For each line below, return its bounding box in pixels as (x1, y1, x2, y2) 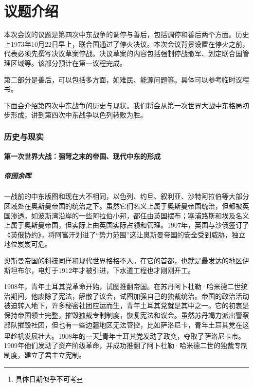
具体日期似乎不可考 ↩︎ (15, 373, 83, 384)
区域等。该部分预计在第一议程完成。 (10, 58, 126, 68)
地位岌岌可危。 (4, 239, 52, 249)
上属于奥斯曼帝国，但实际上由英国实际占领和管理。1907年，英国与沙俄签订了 (4, 220, 249, 230)
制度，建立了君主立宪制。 (4, 350, 86, 360)
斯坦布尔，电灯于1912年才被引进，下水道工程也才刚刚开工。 (4, 265, 195, 275)
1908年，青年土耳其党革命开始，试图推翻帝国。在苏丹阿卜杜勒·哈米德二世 (4, 281, 241, 291)
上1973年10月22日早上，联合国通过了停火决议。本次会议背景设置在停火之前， (4, 39, 249, 49)
